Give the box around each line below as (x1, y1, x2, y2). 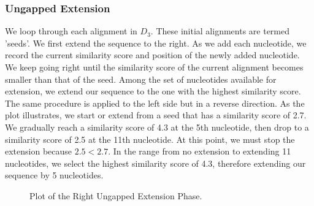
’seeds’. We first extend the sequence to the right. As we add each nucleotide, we (5, 36, 307, 49)
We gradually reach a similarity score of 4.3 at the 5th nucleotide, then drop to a (5, 120, 309, 133)
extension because (5, 145, 72, 158)
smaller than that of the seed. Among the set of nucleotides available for (5, 72, 277, 85)
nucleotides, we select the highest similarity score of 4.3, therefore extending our (5, 156, 306, 169)
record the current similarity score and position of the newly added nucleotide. (5, 48, 300, 61)
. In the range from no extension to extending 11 (108, 145, 291, 158)
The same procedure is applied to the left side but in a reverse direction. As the (5, 96, 305, 109)
